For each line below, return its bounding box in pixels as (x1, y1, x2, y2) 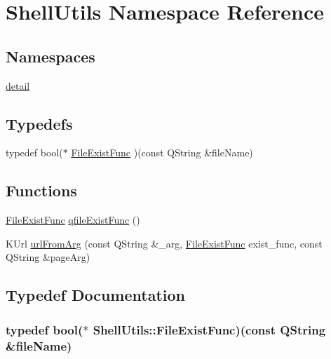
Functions (6, 179, 77, 201)
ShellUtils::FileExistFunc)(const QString (93, 320, 326, 338)
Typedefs (6, 112, 73, 134)
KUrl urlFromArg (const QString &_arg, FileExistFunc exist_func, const (6, 236, 323, 250)
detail (6, 78, 30, 93)
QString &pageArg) (6, 250, 90, 264)
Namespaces (6, 45, 95, 67)
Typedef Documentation (6, 284, 185, 306)
